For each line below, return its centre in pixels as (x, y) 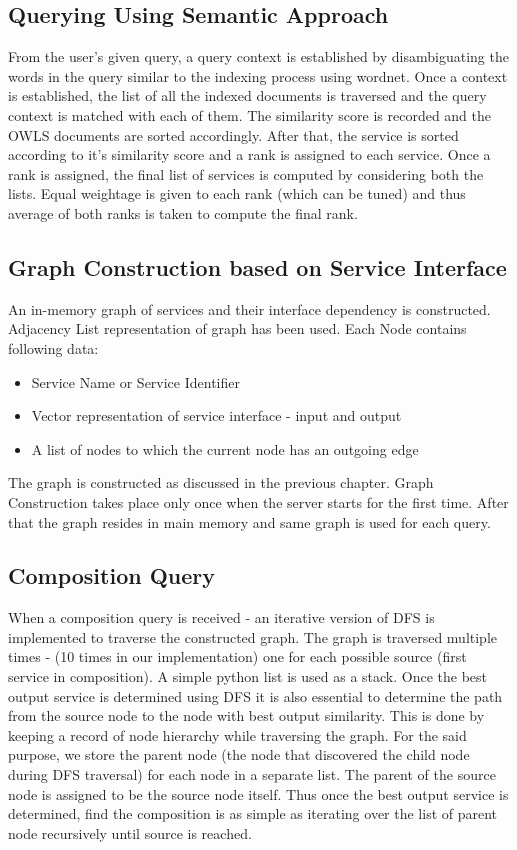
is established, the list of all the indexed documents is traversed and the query (247, 95)
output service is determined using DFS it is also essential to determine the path (255, 695)
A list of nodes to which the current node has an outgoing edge (225, 448)
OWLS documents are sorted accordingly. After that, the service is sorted (233, 134)
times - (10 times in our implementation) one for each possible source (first (237, 656)
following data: (53, 347)
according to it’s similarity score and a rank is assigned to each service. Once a (249, 154)
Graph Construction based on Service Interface (257, 266)
